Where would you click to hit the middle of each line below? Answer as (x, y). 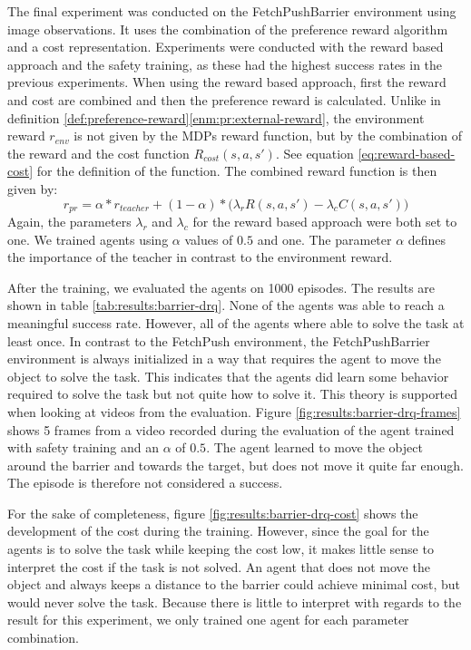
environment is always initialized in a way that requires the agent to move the (224, 359)
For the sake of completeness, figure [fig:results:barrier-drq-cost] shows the (213, 513)
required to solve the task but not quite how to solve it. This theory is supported (233, 394)
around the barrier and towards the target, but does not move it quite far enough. (235, 465)
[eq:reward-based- (407, 153)
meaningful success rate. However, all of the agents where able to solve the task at (236, 322)
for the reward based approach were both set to (325, 221)
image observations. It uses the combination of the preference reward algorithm (228, 29)
